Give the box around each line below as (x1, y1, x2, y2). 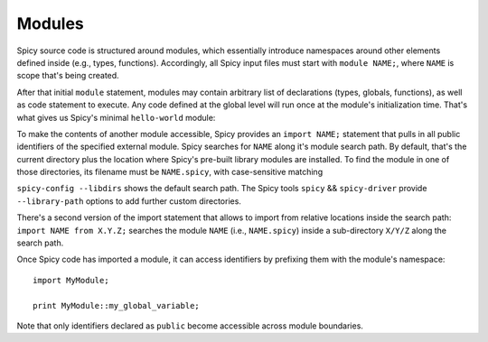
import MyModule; (33, 275, 109, 285)
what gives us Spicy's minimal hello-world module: (16, 112, 216, 123)
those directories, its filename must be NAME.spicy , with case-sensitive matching (16, 167, 324, 178)
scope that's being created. (16, 70, 119, 81)
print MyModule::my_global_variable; (33, 300, 201, 310)
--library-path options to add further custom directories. (16, 195, 241, 207)
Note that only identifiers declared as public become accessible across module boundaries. (16, 320, 363, 331)
